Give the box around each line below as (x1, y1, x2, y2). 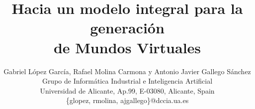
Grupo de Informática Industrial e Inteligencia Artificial (42, 76, 213, 86)
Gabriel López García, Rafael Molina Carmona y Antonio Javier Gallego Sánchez (3, 66, 251, 76)
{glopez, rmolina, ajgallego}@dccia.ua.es (66, 95, 189, 106)
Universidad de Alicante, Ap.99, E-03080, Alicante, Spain (40, 85, 215, 96)
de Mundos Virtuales (53, 37, 201, 57)
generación (90, 17, 165, 38)
